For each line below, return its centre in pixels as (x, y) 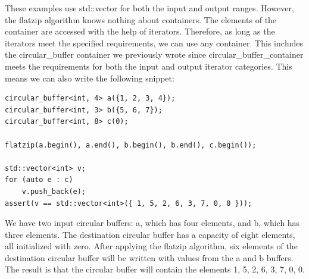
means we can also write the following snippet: (90, 78)
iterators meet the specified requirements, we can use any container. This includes (154, 43)
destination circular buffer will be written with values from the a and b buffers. (149, 257)
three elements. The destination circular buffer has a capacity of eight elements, (150, 234)
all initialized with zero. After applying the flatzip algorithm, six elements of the (151, 246)
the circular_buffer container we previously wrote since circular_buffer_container (154, 54)
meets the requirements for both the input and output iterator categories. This (149, 66)
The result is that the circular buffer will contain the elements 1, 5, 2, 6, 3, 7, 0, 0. (155, 269)
